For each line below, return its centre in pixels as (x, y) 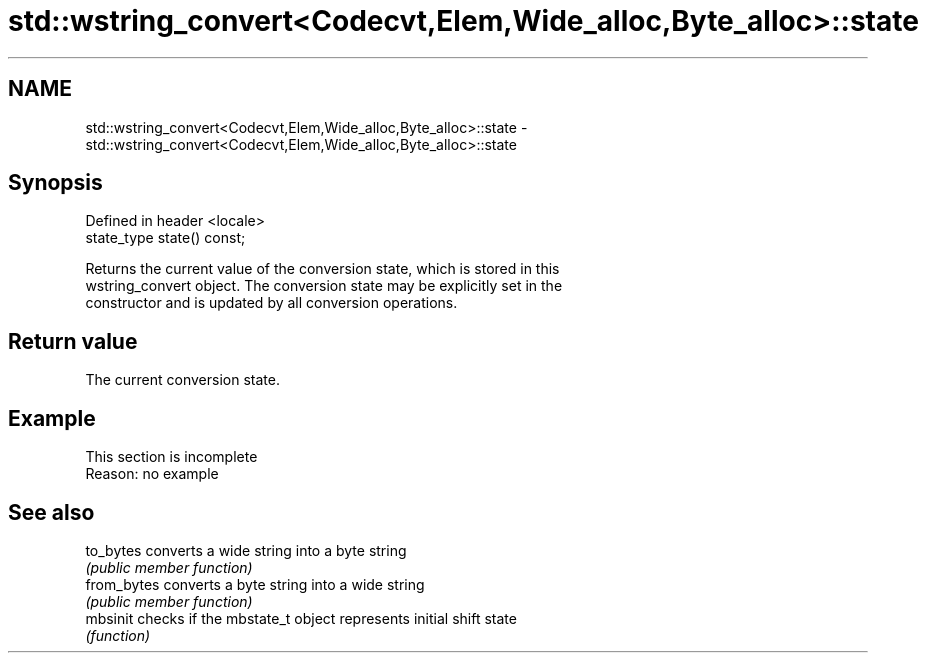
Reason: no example (152, 474)
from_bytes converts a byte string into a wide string (255, 584)
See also (51, 512)
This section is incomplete (171, 457)
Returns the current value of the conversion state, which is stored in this (322, 269)
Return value (73, 341)
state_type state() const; (165, 238)
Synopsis (55, 183)
